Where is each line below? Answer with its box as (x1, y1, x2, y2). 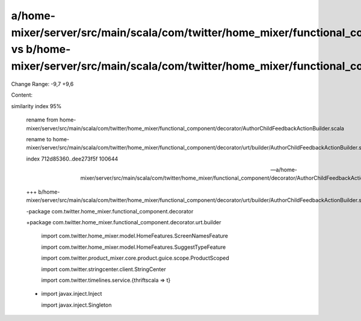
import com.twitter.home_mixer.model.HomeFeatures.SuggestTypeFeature (41, 243, 226, 251)
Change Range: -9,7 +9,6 (11, 80, 74, 87)
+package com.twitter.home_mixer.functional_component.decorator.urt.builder (26, 219, 222, 226)
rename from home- (26, 116, 76, 123)
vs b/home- (11, 43, 71, 57)
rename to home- (26, 135, 70, 142)
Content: (11, 91, 33, 99)
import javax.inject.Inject (41, 290, 102, 298)
